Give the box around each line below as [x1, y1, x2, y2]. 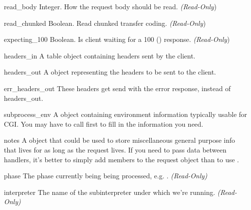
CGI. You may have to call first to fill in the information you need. [4, 118, 203, 129]
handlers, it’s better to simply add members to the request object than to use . [4, 154, 239, 164]
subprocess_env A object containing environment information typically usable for [4, 109, 247, 119]
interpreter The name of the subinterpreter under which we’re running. [4, 187, 215, 197]
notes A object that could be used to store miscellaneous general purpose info [4, 135, 235, 145]
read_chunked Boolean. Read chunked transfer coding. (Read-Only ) [4, 18, 206, 28]
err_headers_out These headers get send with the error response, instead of [4, 83, 231, 93]
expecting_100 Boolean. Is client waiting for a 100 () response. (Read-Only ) [4, 34, 230, 44]
